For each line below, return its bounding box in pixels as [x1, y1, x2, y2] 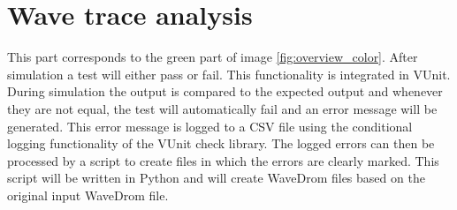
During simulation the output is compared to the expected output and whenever [7, 82, 443, 101]
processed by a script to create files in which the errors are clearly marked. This [7, 151, 439, 169]
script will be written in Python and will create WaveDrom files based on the [7, 169, 425, 187]
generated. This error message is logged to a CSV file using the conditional [7, 116, 413, 135]
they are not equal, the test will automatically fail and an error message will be [7, 99, 438, 117]
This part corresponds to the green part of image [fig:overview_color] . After [7, 48, 418, 66]
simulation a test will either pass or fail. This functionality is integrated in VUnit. [7, 64, 451, 83]
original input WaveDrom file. [7, 185, 169, 204]
